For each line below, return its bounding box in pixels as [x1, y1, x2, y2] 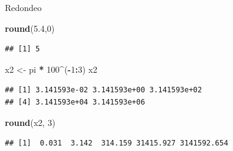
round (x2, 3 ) [5, 116, 56, 128]
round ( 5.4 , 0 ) [5, 21, 55, 34]
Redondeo [5, 1, 42, 13]
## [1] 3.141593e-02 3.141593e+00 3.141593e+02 [5, 86, 202, 95]
